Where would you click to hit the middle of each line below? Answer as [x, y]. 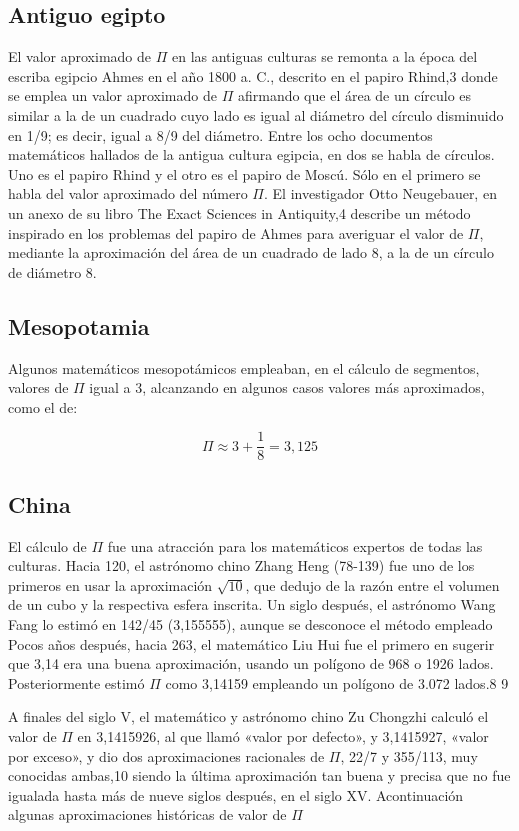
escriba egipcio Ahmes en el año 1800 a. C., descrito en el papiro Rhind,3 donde [253, 75]
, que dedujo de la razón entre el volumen [372, 584]
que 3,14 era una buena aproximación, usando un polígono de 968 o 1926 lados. [251, 663]
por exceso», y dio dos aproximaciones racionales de [166, 755]
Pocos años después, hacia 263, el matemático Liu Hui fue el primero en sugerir [251, 643]
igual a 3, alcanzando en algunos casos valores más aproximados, [287, 387]
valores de [38, 387]
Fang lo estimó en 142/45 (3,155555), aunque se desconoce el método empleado [250, 623]
